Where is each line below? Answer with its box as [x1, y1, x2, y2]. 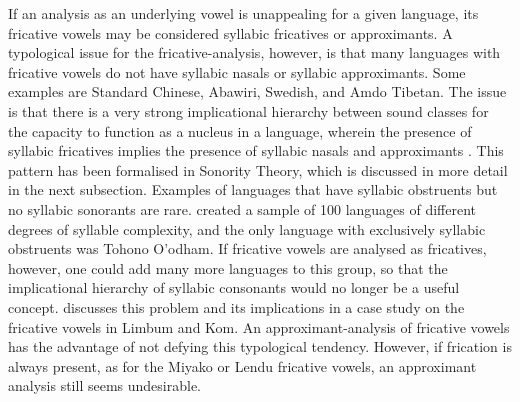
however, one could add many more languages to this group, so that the [8, 257, 448, 278]
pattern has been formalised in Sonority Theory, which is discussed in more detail [8, 159, 508, 180]
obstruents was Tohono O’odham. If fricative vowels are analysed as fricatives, [8, 238, 487, 259]
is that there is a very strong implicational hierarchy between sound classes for [8, 100, 489, 121]
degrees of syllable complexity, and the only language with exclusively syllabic [8, 218, 486, 239]
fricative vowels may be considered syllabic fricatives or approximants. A [8, 22, 453, 43]
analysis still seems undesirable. [8, 375, 201, 396]
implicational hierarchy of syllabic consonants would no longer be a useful [8, 277, 460, 298]
